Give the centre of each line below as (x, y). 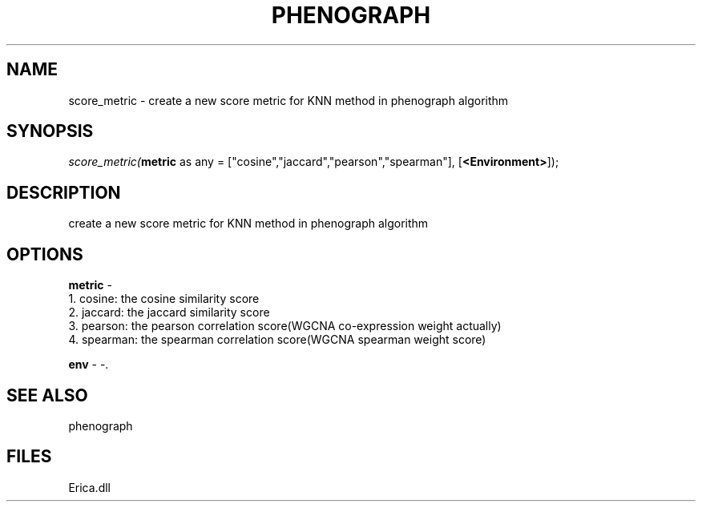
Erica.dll (89, 487)
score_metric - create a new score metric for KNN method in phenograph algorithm (288, 100)
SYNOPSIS (50, 131)
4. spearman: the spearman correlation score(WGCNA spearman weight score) (277, 340)
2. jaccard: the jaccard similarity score (169, 312)
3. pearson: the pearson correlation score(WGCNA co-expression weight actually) (285, 326)
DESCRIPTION (64, 192)
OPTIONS (45, 254)
